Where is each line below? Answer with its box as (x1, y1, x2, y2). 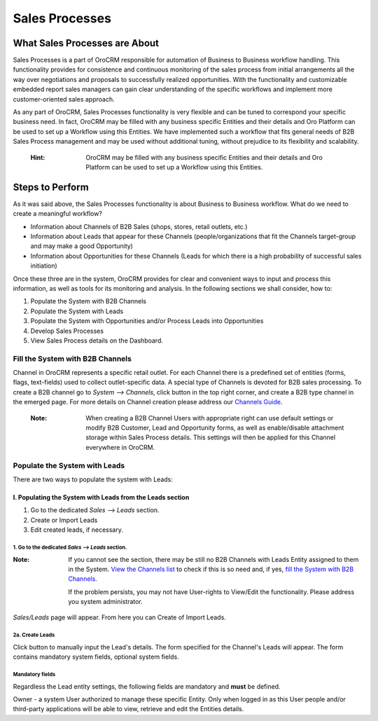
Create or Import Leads (30, 516, 98, 524)
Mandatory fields (13, 671, 56, 678)
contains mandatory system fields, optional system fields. (13, 652, 180, 661)
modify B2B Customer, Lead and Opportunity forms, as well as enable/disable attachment (85, 424, 344, 432)
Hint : (30, 153, 45, 161)
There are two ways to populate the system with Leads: (13, 475, 173, 483)
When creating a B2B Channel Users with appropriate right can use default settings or (85, 413, 334, 422)
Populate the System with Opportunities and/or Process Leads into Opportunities (30, 317, 264, 325)
